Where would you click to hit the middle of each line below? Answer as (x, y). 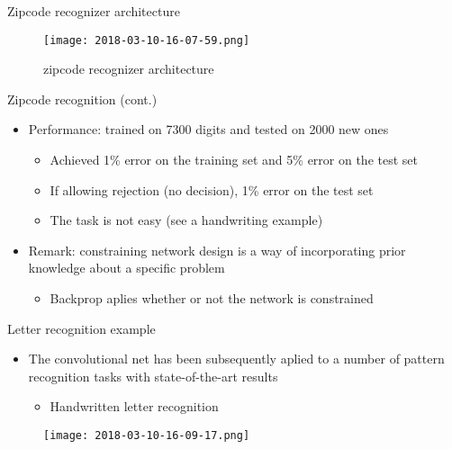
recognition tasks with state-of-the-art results (153, 376)
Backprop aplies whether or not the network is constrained (212, 298)
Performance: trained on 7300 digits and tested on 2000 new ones (208, 129)
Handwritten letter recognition (134, 406)
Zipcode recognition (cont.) (82, 99)
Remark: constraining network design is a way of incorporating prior (217, 250)
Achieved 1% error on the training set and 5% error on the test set (234, 160)
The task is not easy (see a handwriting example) (186, 220)
